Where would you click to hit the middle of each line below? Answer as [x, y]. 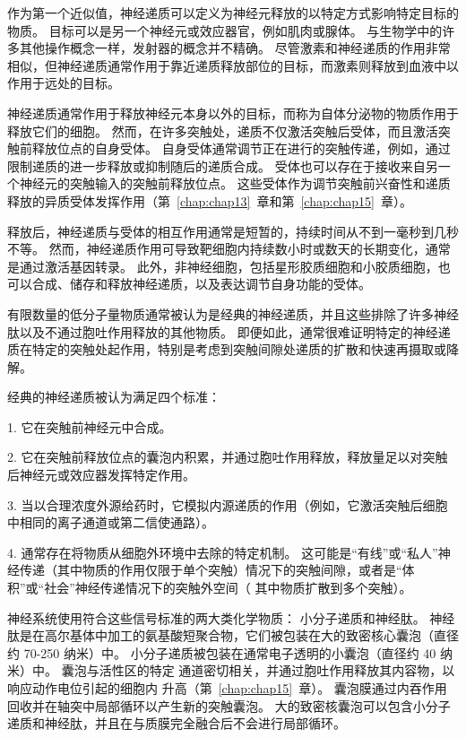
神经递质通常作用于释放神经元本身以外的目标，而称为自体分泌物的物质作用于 [233, 113]
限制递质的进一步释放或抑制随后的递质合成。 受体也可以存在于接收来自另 [223, 165]
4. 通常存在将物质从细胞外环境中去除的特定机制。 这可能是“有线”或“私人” [223, 552]
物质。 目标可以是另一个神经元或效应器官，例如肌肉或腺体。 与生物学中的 [225, 30]
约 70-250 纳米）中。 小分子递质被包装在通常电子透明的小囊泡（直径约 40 [222, 652]
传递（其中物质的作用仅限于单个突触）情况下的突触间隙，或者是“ [211, 570]
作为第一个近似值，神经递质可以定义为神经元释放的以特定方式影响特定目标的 [233, 13]
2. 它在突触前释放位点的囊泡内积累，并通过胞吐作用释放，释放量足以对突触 [228, 457]
